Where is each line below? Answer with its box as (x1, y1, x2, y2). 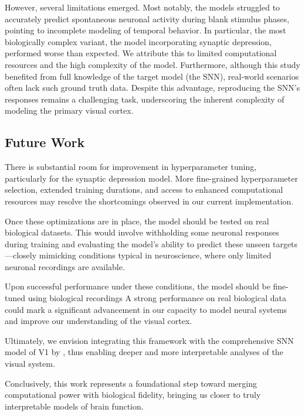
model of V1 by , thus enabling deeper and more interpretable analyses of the (5, 346, 283, 358)
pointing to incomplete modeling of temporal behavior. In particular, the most (5, 24, 286, 36)
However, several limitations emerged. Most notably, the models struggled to (5, 1, 280, 13)
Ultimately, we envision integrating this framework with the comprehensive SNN (5, 334, 294, 346)
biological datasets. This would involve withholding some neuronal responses (5, 226, 279, 238)
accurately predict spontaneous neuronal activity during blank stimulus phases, (5, 12, 290, 25)
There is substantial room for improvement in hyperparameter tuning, (5, 161, 257, 173)
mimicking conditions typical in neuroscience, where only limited (39, 249, 272, 261)
